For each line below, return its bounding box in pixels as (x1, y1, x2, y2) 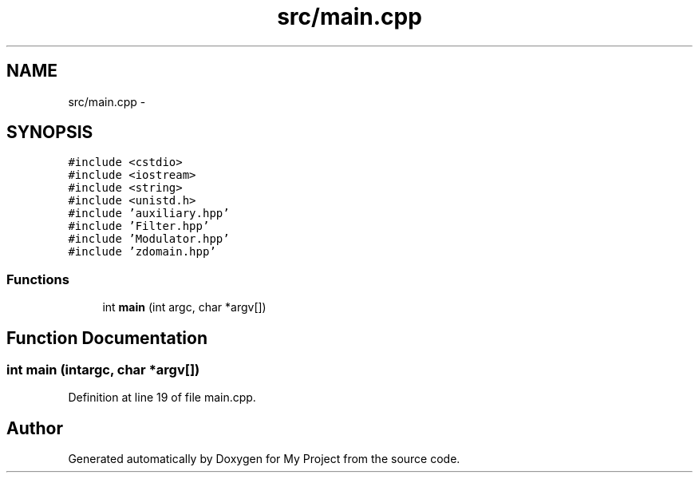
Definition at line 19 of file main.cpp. (68, 390, 256, 405)
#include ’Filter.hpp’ (68, 220, 210, 233)
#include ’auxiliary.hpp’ (68, 207, 230, 220)
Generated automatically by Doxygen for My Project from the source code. (68, 452, 460, 466)
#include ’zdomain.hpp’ (68, 245, 216, 259)
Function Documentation (6, 327, 207, 348)
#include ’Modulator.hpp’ (68, 232, 230, 246)
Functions (6, 271, 69, 287)
